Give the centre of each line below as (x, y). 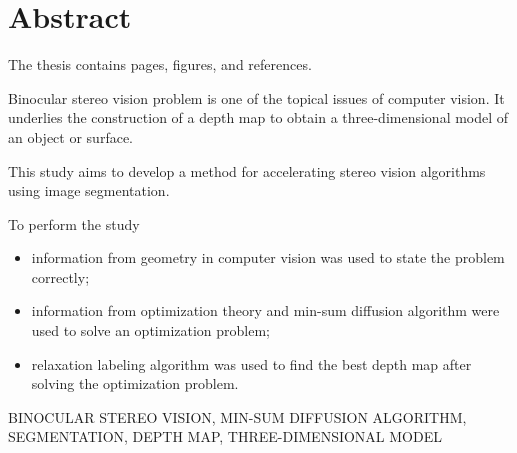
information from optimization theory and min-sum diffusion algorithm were (265, 310)
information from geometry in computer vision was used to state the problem (268, 257)
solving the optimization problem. (135, 383)
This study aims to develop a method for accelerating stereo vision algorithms (247, 170)
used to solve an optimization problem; (150, 330)
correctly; (60, 276)
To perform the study (74, 223)
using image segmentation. (89, 190)
